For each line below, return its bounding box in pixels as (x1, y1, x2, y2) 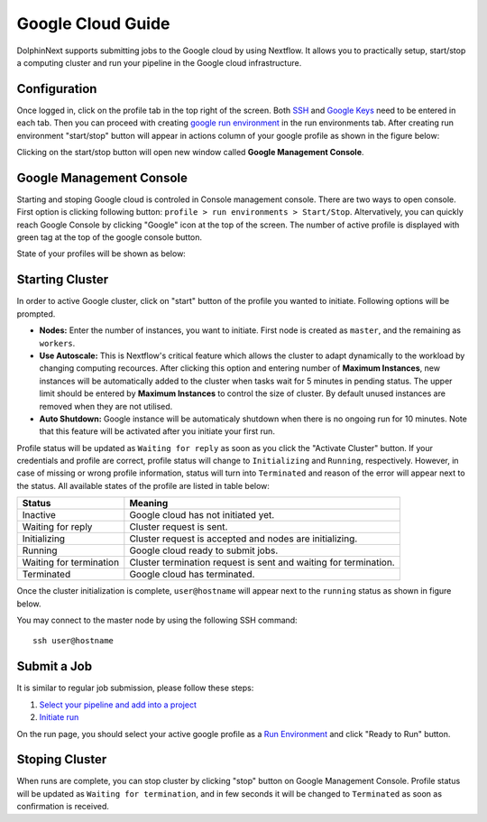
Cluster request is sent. (129, 521, 228, 533)
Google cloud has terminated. (129, 568, 255, 581)
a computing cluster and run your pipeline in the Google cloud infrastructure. (16, 57, 302, 68)
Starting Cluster (16, 272, 109, 288)
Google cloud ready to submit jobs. (129, 544, 279, 557)
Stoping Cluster (16, 752, 107, 767)
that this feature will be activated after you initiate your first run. (39, 426, 275, 437)
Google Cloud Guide (16, 14, 170, 33)
